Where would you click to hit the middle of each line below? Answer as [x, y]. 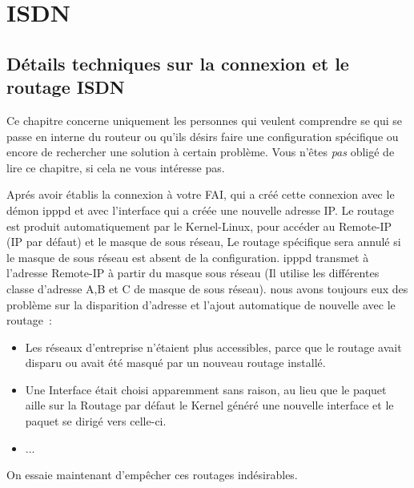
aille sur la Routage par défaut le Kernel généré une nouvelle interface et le [209, 405]
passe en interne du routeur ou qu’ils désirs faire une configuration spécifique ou [203, 136]
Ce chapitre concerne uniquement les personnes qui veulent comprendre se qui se [205, 120]
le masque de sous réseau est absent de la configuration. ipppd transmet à [188, 257]
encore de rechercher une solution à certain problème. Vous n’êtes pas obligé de [201, 152]
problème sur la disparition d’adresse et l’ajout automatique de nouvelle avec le [201, 304]
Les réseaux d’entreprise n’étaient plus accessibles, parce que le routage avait [213, 347]
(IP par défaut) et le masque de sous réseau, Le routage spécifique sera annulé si [204, 242]
